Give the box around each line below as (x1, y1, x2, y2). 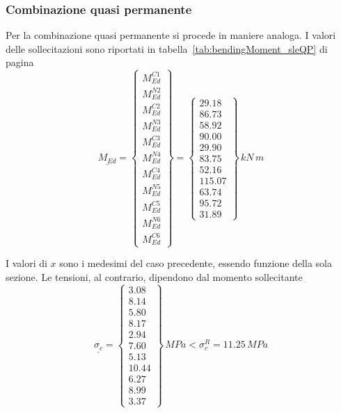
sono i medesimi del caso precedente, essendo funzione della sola (59, 256, 332, 270)
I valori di (6, 256, 47, 270)
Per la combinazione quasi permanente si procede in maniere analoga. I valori (6, 28, 336, 42)
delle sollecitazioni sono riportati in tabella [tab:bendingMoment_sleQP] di (6, 41, 328, 56)
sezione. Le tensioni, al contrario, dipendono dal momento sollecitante (6, 269, 303, 284)
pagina (6, 55, 34, 70)
